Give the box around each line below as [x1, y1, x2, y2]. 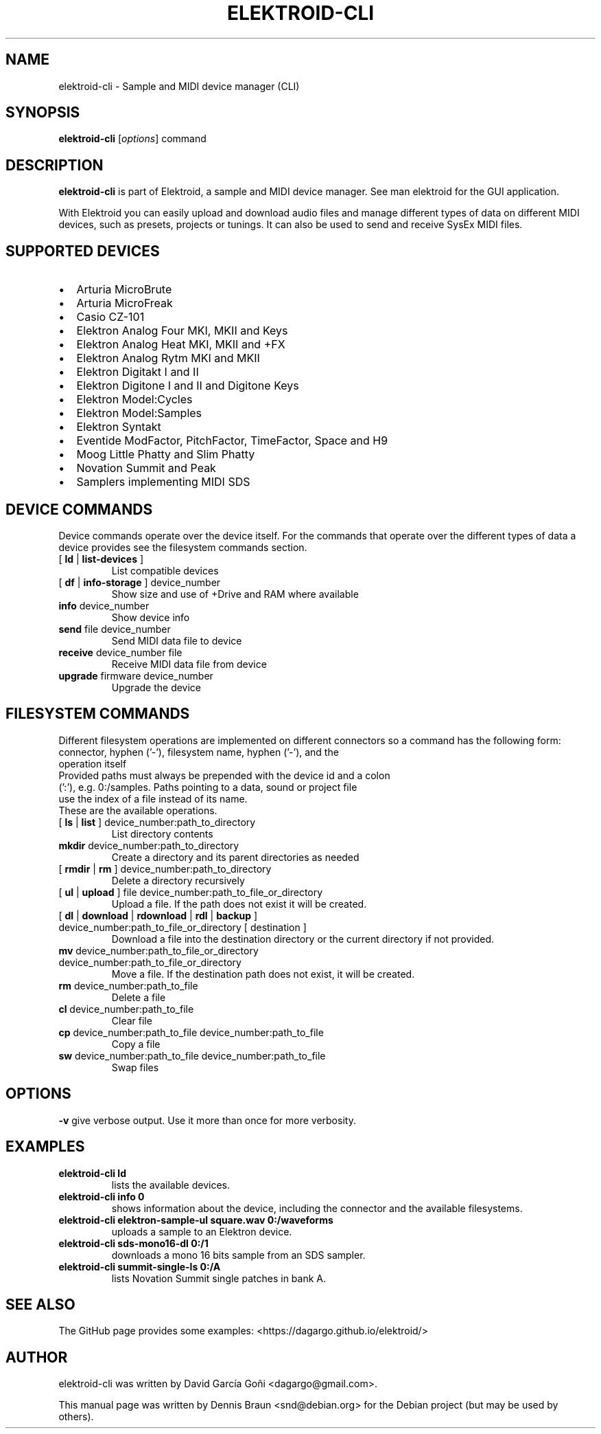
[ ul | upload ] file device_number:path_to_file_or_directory [58, 886, 323, 898]
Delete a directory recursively [111, 874, 245, 886]
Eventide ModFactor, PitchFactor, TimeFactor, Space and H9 [76, 434, 388, 448]
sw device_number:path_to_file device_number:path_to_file [58, 1049, 326, 1062]
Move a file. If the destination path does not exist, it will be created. [111, 967, 415, 980]
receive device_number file [58, 646, 182, 658]
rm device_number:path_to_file [58, 979, 198, 992]
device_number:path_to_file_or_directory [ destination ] [58, 921, 307, 933]
